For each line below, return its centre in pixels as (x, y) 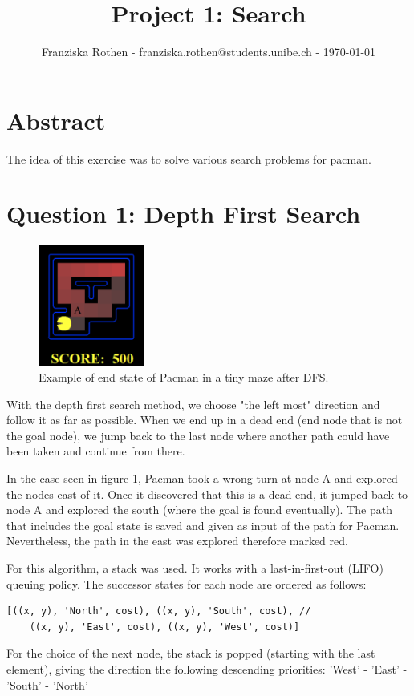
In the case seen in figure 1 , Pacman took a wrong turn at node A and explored (202, 477)
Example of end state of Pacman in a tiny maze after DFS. (184, 377)
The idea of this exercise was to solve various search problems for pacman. (189, 158)
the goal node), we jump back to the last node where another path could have (198, 435)
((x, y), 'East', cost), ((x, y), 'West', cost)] (164, 627)
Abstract (56, 120)
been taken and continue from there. (96, 451)
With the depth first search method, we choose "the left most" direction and (193, 404)
